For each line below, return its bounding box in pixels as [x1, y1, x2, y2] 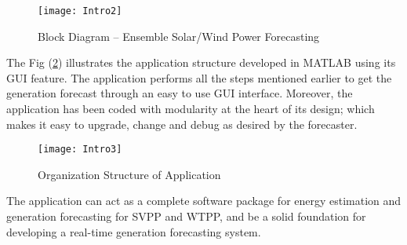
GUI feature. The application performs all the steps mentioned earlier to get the [6, 69, 392, 86]
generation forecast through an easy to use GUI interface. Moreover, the [6, 85, 353, 101]
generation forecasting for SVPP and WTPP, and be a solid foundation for [6, 208, 366, 225]
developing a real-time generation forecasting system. [6, 223, 261, 240]
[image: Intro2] [38, 5, 122, 16]
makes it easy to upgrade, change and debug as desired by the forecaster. [6, 115, 358, 132]
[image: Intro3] [38, 144, 122, 155]
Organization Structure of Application [38, 166, 221, 182]
